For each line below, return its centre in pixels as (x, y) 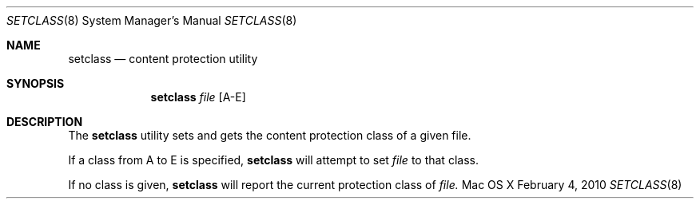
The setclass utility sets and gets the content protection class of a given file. (270, 135)
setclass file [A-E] (198, 97)
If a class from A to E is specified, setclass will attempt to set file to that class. (273, 160)
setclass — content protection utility (163, 59)
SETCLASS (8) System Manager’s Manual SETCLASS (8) (152, 20)
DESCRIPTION (45, 122)
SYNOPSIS (36, 83)
